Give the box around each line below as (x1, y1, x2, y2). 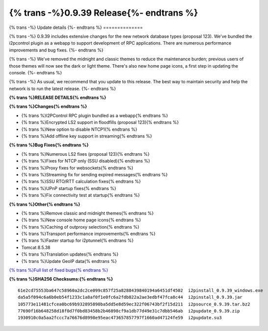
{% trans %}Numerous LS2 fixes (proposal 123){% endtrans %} (21, 151, 150, 157)
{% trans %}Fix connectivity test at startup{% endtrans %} (21, 192, 140, 198)
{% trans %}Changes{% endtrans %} (9, 103, 88, 110)
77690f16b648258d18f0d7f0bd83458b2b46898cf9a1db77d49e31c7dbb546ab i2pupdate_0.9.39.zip (18, 308, 240, 313)
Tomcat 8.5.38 (21, 244, 51, 250)
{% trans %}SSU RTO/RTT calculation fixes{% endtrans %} (21, 179, 141, 185)
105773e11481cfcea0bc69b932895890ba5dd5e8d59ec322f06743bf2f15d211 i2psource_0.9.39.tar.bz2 (18, 301, 250, 307)
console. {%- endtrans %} (9, 70, 62, 75)
